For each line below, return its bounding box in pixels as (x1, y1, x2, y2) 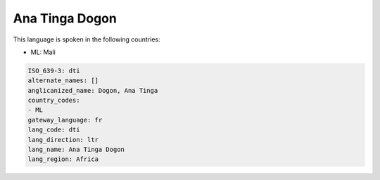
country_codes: (27, 96, 80, 105)
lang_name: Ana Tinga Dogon (27, 146, 125, 154)
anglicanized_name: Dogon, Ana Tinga (27, 86, 158, 94)
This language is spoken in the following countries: (13, 35, 160, 44)
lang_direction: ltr (27, 136, 99, 143)
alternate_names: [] (27, 77, 99, 84)
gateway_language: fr (27, 116, 103, 124)
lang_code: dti (27, 126, 80, 134)
